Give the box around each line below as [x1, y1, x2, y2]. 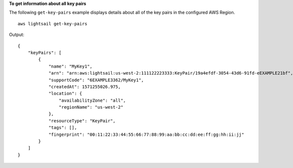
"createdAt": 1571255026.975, [48, 84, 121, 90]
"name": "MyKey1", [48, 63, 93, 69]
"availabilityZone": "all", [59, 97, 126, 103]
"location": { [48, 91, 83, 96]
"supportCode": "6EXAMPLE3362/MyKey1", [48, 77, 144, 83]
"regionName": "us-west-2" [59, 105, 124, 110]
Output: [9, 32, 24, 37]
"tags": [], [48, 125, 77, 131]
